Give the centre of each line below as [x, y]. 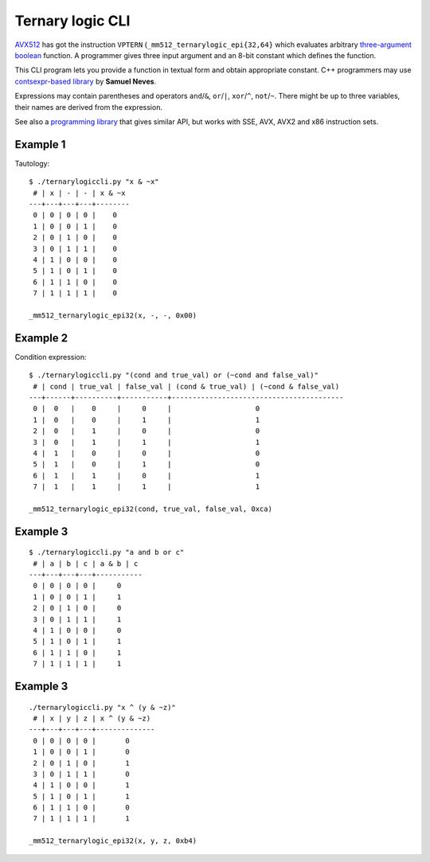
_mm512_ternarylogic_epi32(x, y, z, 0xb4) [113, 841]
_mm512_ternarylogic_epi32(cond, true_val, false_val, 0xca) [150, 509]
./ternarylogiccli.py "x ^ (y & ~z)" [103, 707]
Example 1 [40, 144]
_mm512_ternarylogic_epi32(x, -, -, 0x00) [113, 315]
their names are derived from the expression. [89, 107]
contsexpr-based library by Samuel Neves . [86, 81]
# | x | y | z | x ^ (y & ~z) [92, 718]
